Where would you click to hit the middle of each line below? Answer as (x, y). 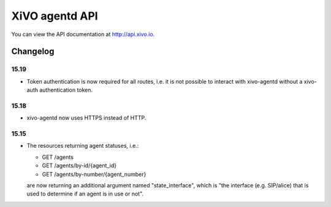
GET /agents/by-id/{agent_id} (79, 165)
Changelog (33, 52)
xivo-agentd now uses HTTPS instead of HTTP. (86, 118)
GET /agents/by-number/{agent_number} (94, 174)
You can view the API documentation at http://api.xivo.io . (83, 34)
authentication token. (66, 90)
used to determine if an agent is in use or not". (85, 194)
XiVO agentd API (55, 16)
